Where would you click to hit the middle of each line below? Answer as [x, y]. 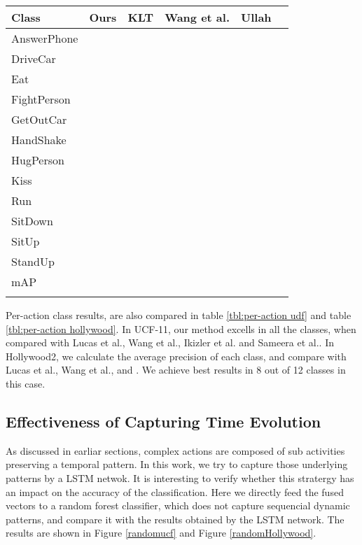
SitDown [32, 221]
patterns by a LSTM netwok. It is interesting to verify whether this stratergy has [180, 477]
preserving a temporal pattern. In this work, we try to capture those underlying [177, 464]
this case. [26, 383]
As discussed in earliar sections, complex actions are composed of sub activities [175, 450]
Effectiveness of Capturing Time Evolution [163, 421]
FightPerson [41, 99]
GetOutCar [39, 119]
